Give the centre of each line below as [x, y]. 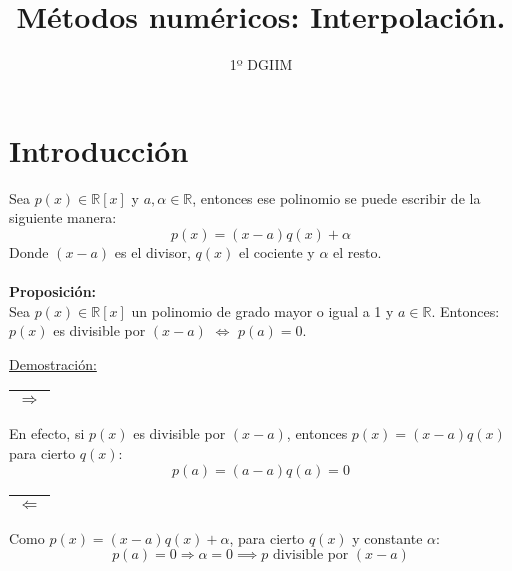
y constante [387, 537]
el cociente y [276, 251]
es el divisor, [152, 251]
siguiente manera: [63, 217]
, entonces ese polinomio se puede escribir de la [336, 197]
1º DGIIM [261, 64]
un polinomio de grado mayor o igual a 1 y [262, 310]
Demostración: [53, 363]
